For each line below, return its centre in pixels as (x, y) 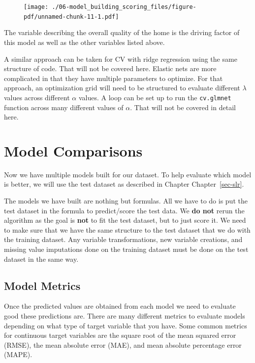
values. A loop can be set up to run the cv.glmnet (155, 97)
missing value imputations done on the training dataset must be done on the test (126, 249)
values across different (37, 97)
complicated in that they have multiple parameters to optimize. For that (113, 78)
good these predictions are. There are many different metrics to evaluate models (125, 315)
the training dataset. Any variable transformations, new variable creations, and (123, 239)
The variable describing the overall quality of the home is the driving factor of (122, 32)
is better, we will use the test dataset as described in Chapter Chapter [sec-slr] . (124, 184)
